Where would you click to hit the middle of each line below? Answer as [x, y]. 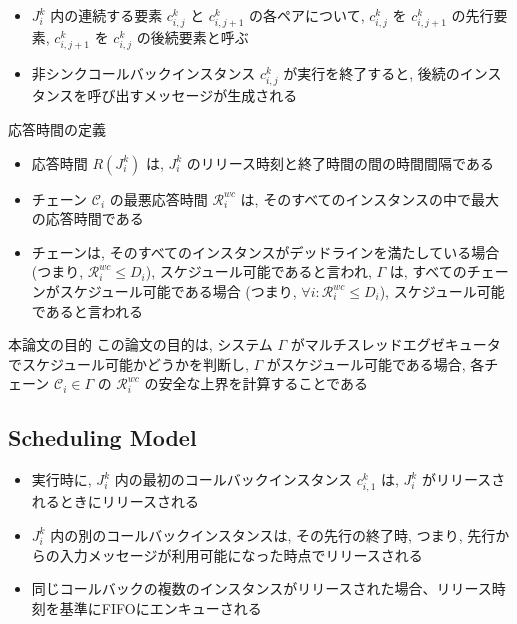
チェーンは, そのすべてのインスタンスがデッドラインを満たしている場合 [265, 251]
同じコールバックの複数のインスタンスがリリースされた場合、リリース [261, 588]
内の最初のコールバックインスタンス [233, 479]
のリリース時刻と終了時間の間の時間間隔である [340, 162]
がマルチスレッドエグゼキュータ [395, 344]
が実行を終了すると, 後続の [371, 73]
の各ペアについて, [307, 15]
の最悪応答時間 [158, 198]
